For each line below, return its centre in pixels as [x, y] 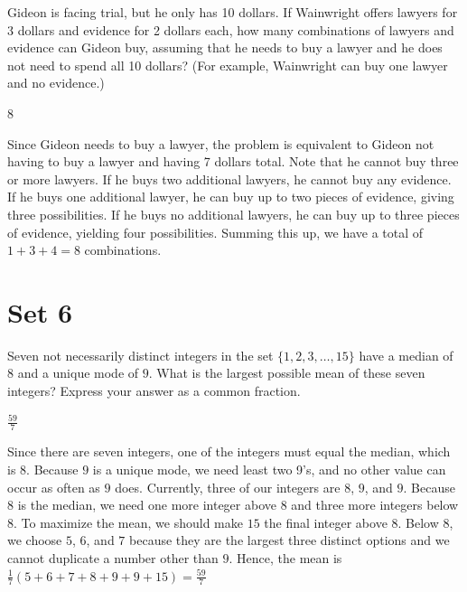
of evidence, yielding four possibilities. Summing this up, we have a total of [215, 232]
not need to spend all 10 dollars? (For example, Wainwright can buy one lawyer [228, 65]
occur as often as [54, 487]
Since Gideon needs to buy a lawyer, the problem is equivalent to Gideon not [221, 143]
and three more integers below [375, 505]
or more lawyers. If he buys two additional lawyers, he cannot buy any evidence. [229, 179]
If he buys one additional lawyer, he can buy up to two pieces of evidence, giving [231, 197]
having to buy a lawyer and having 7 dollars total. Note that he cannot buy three [233, 161]
